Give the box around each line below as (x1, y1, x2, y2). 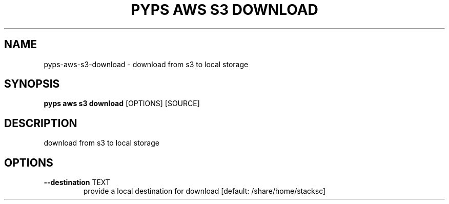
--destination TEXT (44, 178, 110, 187)
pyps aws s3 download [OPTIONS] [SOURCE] (44, 99, 200, 108)
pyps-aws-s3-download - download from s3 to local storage (44, 59, 249, 69)
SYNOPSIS (4, 77, 60, 91)
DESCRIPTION (4, 116, 77, 130)
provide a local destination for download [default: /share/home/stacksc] (83, 187, 326, 196)
